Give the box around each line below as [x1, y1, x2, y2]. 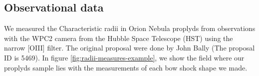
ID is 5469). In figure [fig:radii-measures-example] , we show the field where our [4, 52, 245, 62]
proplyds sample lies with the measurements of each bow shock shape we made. [4, 62, 248, 72]
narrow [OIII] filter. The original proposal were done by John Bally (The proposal [4, 42, 255, 53]
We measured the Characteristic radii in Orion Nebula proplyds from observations [4, 23, 256, 33]
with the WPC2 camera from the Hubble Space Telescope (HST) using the [4, 32, 233, 43]
